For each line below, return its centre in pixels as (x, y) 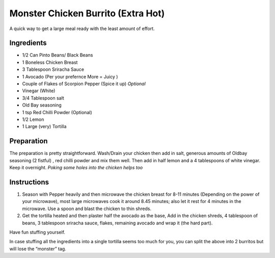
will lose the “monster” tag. (38, 249)
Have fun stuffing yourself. (37, 232)
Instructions (29, 182)
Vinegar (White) (39, 91)
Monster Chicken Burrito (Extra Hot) (87, 13)
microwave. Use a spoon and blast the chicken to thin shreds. (87, 209)
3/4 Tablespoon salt (43, 98)
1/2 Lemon (33, 119)
